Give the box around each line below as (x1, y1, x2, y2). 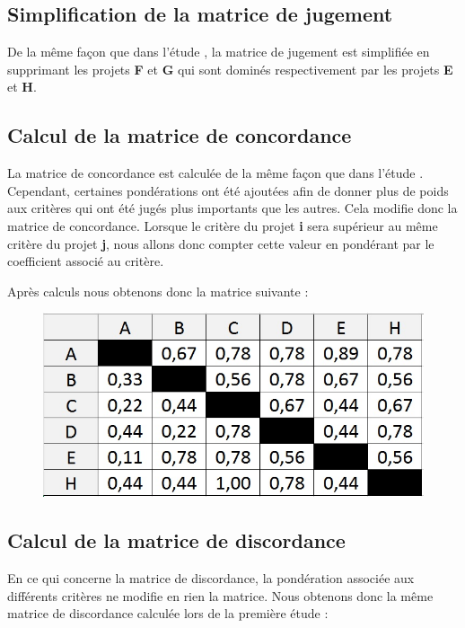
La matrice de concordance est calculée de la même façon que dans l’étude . (7, 164, 424, 182)
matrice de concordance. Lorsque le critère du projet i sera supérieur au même (7, 216, 438, 234)
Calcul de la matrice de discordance (7, 526, 346, 554)
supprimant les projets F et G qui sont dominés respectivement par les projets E (7, 59, 453, 78)
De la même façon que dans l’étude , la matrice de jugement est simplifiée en (7, 42, 430, 61)
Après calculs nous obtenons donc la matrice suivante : (7, 281, 309, 300)
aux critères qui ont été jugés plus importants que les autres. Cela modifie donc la (7, 199, 458, 217)
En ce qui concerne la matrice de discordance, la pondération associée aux (7, 569, 415, 588)
